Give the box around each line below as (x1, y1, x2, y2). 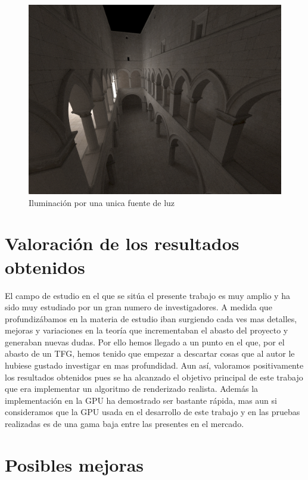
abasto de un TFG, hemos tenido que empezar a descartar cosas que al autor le (5, 347, 295, 360)
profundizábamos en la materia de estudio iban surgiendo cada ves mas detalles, (5, 312, 297, 325)
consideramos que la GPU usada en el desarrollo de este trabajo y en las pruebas (5, 406, 300, 418)
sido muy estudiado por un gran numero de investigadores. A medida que (5, 301, 272, 313)
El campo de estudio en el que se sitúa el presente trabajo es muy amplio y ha (5, 289, 290, 301)
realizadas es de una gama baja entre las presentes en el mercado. (5, 417, 244, 430)
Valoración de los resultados (5, 231, 239, 255)
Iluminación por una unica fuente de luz (29, 196, 175, 208)
